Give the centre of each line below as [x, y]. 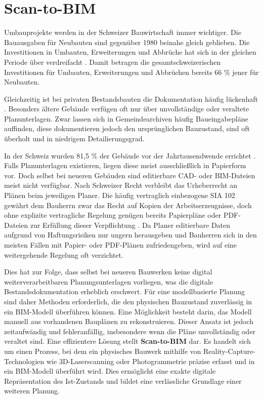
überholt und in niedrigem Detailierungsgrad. [74, 138]
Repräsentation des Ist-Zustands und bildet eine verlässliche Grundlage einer [123, 381]
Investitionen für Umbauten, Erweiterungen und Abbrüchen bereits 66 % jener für [131, 72]
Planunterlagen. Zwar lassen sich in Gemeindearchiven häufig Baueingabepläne [126, 118]
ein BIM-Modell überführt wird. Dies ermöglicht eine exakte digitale [110, 371]
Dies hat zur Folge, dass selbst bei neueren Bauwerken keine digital [108, 272]
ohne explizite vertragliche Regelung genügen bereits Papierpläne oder [113, 215]
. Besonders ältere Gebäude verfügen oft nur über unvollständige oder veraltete [127, 109]
